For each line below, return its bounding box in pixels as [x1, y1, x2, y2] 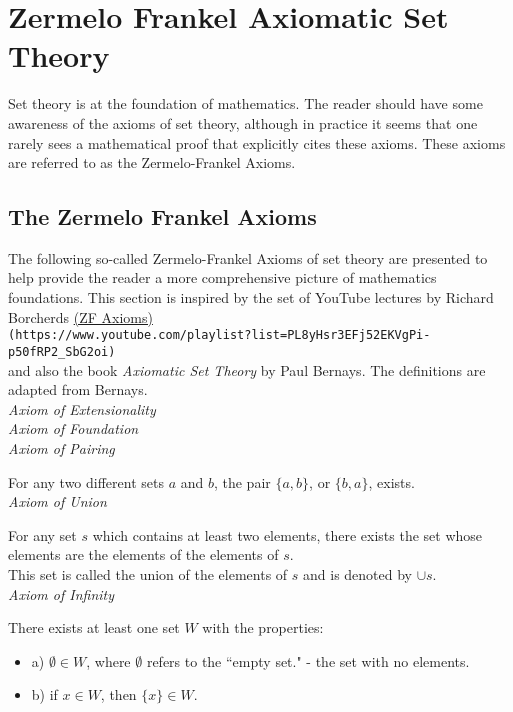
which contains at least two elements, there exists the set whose [92, 524, 483, 545]
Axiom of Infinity [8, 583, 115, 604]
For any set [8, 524, 77, 545]
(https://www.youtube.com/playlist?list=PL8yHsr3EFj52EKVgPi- [8, 328, 431, 343]
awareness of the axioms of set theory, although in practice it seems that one [8, 112, 478, 133]
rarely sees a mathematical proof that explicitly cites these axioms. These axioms [8, 132, 506, 153]
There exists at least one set [8, 617, 180, 638]
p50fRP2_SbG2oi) [8, 344, 116, 359]
